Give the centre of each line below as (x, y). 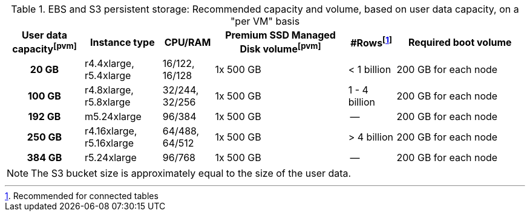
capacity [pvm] (44, 48)
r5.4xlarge (108, 76)
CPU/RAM (188, 42)
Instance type (122, 42)
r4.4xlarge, (109, 64)
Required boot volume (460, 42)
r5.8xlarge (107, 102)
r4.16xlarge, (111, 131)
